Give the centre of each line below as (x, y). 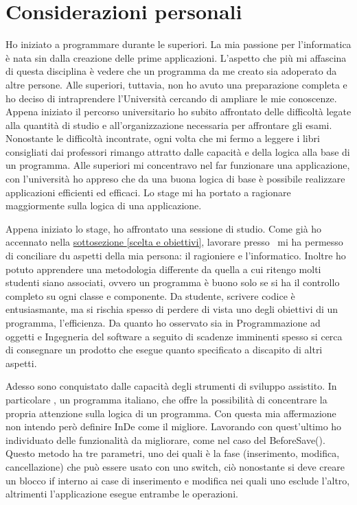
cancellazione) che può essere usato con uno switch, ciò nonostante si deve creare (175, 466)
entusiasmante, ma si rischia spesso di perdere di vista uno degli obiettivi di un (172, 309)
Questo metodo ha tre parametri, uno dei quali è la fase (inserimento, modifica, (173, 453)
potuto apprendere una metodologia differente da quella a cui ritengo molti (163, 269)
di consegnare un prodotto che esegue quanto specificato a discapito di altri (164, 350)
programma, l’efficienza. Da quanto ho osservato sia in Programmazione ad (163, 322)
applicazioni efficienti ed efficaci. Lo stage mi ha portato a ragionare (148, 192)
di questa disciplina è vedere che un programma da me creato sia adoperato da (171, 71)
